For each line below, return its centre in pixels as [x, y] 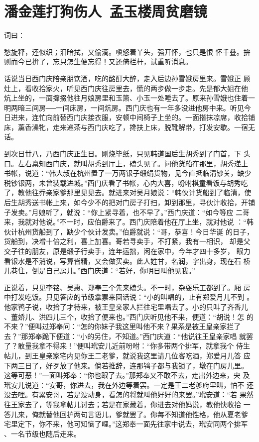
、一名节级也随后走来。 [42, 433]
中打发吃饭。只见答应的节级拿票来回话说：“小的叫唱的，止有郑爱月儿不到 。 [129, 297]
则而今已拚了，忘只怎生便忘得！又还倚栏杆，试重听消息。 [98, 61]
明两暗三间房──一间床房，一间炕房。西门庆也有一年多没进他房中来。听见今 [128, 107]
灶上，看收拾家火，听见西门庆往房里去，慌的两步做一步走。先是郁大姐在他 [126, 88]
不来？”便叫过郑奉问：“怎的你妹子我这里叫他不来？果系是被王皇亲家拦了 [123, 326]
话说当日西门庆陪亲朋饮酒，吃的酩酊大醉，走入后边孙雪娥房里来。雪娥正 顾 [127, 78]
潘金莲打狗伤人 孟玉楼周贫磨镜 [106, 11]
